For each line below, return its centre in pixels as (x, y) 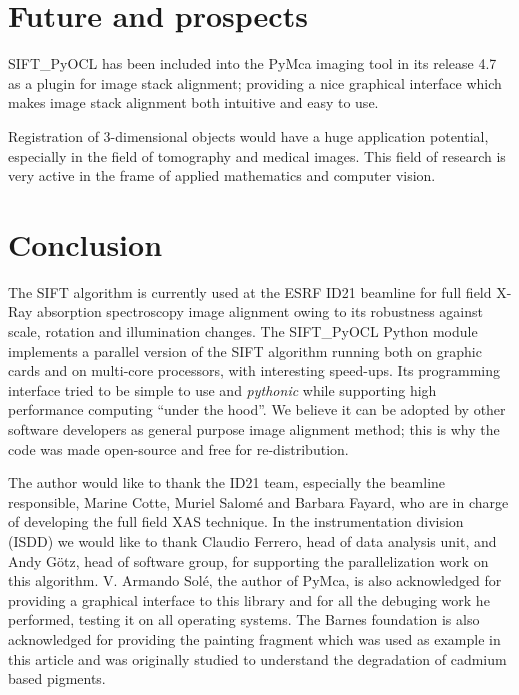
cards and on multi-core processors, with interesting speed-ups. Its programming (254, 370)
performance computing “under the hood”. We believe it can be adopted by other (257, 409)
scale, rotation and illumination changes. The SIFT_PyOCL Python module (243, 331)
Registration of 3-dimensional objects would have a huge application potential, (248, 135)
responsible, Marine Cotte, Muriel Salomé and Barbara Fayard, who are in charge (258, 501)
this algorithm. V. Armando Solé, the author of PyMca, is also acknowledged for (255, 580)
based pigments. (57, 678)
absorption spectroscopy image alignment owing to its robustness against (259, 311)
